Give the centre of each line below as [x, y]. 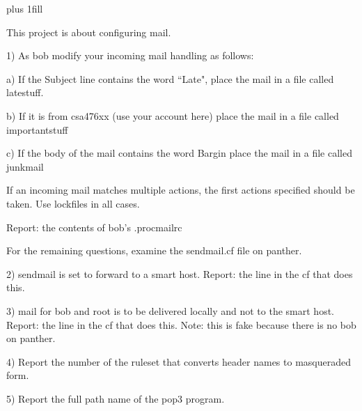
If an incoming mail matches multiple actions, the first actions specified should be [181, 190]
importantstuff [37, 129]
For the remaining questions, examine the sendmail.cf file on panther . [154, 250]
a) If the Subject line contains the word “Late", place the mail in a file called [170, 78]
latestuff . [25, 92]
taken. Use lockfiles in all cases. [73, 203]
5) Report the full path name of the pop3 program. [116, 398]
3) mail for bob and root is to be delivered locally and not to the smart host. [170, 310]
